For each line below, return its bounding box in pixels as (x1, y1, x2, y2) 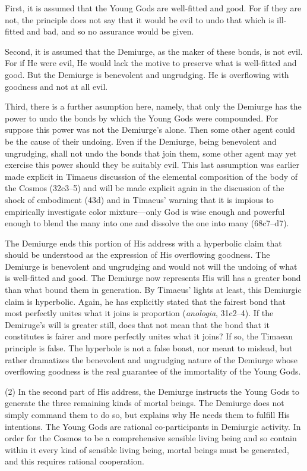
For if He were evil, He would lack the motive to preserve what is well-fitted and (5, 57, 297, 69)
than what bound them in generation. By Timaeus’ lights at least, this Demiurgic (5, 283, 302, 296)
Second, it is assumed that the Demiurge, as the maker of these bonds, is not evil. (5, 45, 303, 57)
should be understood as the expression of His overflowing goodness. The (5, 248, 270, 261)
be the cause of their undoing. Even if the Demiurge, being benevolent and (5, 135, 277, 147)
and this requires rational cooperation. (5, 455, 144, 467)
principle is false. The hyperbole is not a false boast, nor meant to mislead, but (5, 342, 293, 354)
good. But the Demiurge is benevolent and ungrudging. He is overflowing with (5, 68, 289, 80)
